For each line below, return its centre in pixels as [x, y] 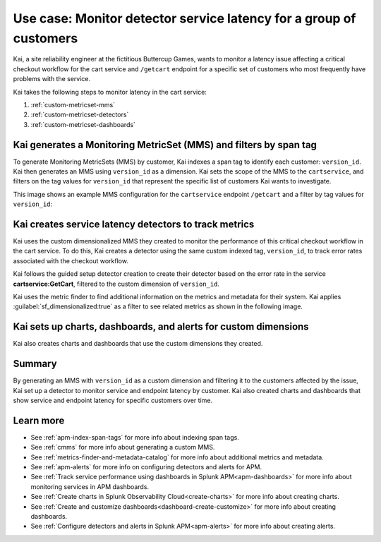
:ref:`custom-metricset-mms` [73, 104]
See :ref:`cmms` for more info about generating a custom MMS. [123, 447]
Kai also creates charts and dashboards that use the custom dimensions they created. [138, 344]
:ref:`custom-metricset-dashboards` [83, 124]
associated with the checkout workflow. [71, 260]
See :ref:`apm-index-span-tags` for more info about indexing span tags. [135, 437]
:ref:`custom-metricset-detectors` [80, 115]
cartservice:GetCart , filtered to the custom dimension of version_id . [116, 284]
